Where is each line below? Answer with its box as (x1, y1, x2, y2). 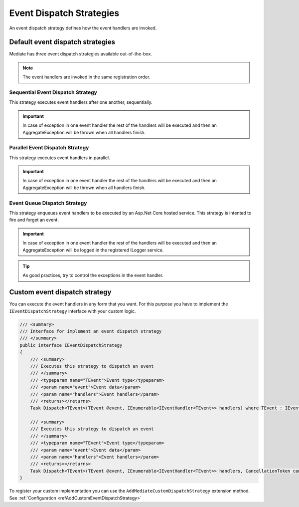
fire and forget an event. (9, 217, 59, 223)
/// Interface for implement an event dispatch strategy (19, 328, 162, 334)
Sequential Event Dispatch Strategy (9, 89, 97, 96)
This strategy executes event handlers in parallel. (9, 155, 110, 161)
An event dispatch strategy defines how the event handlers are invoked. (9, 25, 157, 31)
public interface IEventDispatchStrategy (19, 342, 123, 348)
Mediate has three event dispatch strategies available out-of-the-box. (9, 51, 152, 57)
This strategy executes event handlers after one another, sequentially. (9, 99, 153, 105)
